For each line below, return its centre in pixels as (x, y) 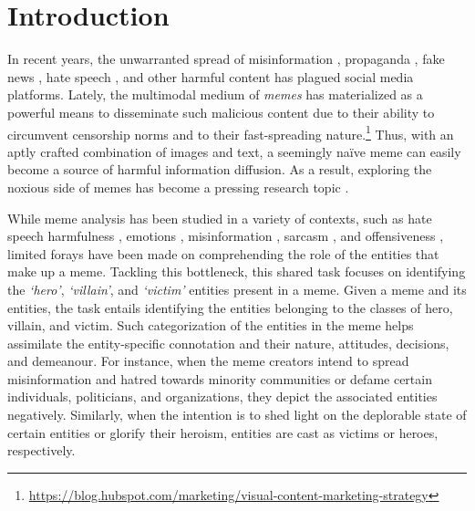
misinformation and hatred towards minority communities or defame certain (220, 378)
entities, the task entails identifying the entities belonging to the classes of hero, (230, 307)
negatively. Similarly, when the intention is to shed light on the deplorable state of (237, 415)
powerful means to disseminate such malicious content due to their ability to (221, 112)
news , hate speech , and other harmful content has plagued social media (211, 76)
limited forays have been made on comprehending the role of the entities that (223, 253)
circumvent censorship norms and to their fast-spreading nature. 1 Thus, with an (231, 132)
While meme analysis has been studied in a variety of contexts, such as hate (220, 218)
